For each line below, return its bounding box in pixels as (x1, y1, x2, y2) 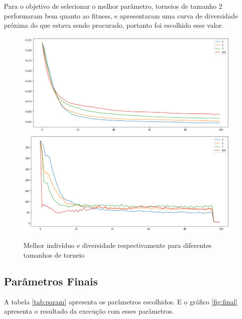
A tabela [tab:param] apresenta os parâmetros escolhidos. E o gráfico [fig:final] (4, 296, 238, 306)
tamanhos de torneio (23, 249, 85, 260)
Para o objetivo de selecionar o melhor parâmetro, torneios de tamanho (4, 1, 217, 11)
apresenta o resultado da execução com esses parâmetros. (4, 306, 174, 316)
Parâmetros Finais (4, 273, 98, 288)
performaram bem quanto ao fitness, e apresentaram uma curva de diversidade (4, 10, 238, 20)
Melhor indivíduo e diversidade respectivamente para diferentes (23, 240, 212, 250)
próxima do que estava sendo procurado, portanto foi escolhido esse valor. (4, 20, 223, 30)
